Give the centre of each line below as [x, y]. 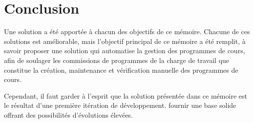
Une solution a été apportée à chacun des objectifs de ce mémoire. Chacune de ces [127, 31]
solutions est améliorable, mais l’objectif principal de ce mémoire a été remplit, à [125, 41]
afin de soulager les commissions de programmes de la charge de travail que [117, 60]
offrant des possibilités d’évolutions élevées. [68, 114]
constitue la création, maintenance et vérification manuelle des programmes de [121, 70]
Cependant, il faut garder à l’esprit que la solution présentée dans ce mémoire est [126, 95]
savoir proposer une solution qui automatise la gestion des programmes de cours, [125, 51]
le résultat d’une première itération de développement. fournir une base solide [120, 105]
